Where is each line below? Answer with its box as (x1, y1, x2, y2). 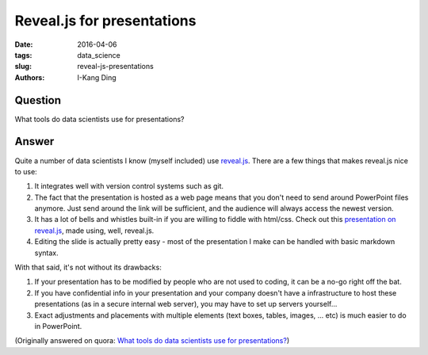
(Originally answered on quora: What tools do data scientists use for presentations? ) (14, 336, 290, 345)
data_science (77, 50, 120, 59)
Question (14, 94, 61, 107)
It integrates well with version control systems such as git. (34, 181, 224, 191)
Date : (14, 40, 33, 49)
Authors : (14, 72, 45, 82)
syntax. (34, 248, 59, 258)
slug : (14, 62, 32, 71)
